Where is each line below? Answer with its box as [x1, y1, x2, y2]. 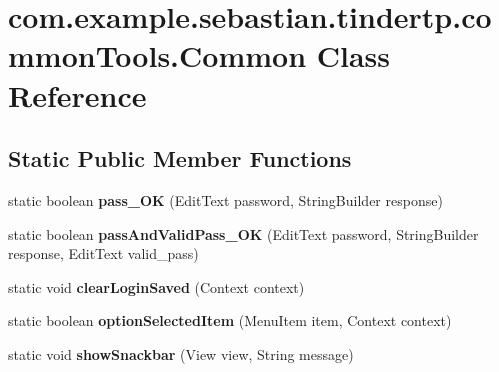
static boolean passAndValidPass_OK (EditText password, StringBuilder [8, 223, 479, 244]
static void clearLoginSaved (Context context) [8, 276, 305, 297]
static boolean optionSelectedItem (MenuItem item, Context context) [8, 310, 452, 331]
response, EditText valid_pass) [8, 243, 199, 264]
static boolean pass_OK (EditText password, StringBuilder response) [8, 189, 443, 210]
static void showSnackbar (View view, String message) [8, 343, 354, 364]
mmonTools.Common [8, 35, 307, 76]
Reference [8, 74, 147, 115]
